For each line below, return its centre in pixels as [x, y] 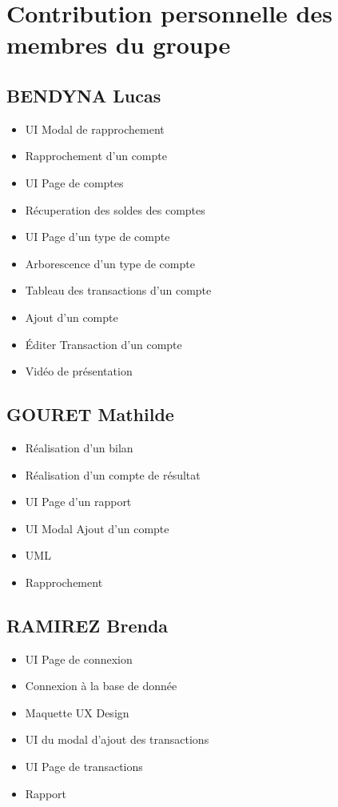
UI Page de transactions [84, 767]
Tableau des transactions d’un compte [118, 290]
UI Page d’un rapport [78, 502]
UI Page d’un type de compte [97, 237]
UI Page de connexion [79, 658]
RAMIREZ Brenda [87, 625]
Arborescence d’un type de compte [110, 263]
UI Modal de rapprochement [95, 128]
